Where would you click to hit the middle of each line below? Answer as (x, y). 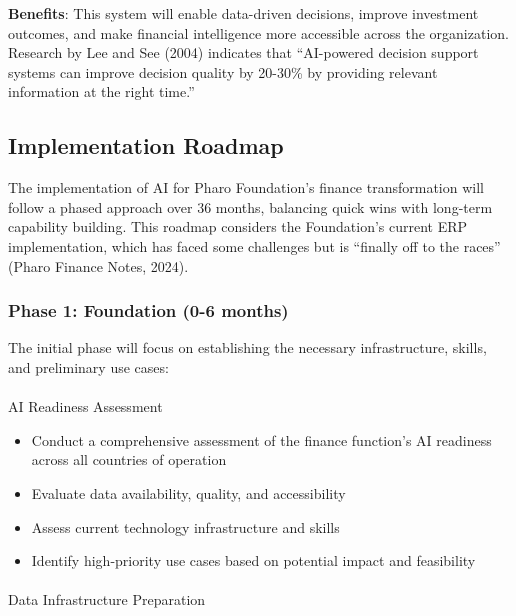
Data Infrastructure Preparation (107, 599)
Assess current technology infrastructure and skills (185, 526)
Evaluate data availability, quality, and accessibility (188, 492)
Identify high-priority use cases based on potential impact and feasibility (253, 560)
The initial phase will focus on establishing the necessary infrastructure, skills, (247, 347)
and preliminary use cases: (88, 366)
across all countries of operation (129, 459)
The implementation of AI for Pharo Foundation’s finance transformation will (246, 187)
